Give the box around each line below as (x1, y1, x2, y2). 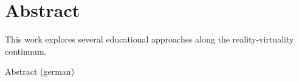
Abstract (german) (5, 65, 75, 78)
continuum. (5, 44, 47, 57)
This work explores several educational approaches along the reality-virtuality (5, 33, 294, 46)
